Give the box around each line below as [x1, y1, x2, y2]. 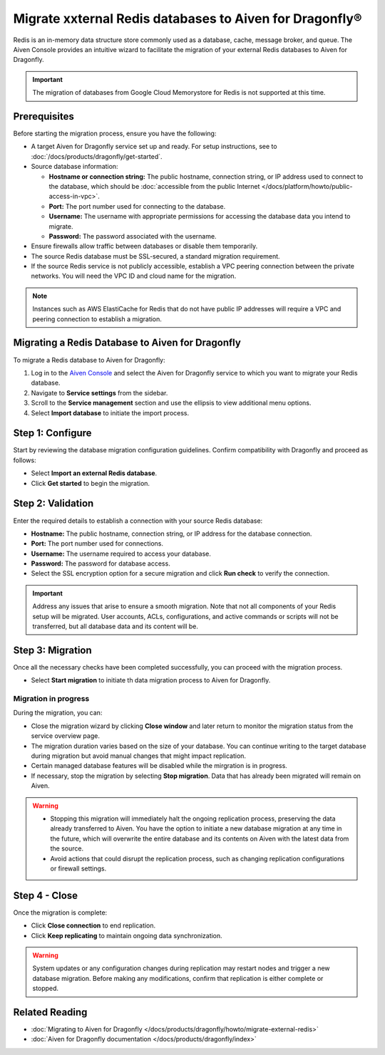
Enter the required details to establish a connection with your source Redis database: [13, 516, 263, 525]
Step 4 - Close [13, 889, 78, 901]
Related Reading [13, 1006, 88, 1018]
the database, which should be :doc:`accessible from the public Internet [48, 182, 260, 190]
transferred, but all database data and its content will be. [32, 622, 199, 630]
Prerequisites [13, 110, 74, 123]
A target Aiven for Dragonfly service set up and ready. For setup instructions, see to [31, 142, 277, 151]
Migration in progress [13, 694, 90, 704]
